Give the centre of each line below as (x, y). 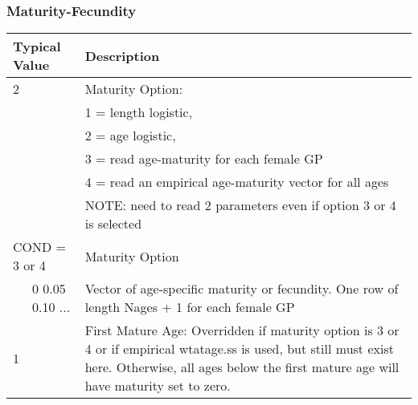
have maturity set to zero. (158, 386)
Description (122, 55)
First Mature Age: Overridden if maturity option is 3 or (242, 330)
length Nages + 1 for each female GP (190, 307)
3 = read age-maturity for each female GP (204, 159)
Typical (37, 47)
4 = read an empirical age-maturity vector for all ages (237, 182)
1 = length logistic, (139, 112)
